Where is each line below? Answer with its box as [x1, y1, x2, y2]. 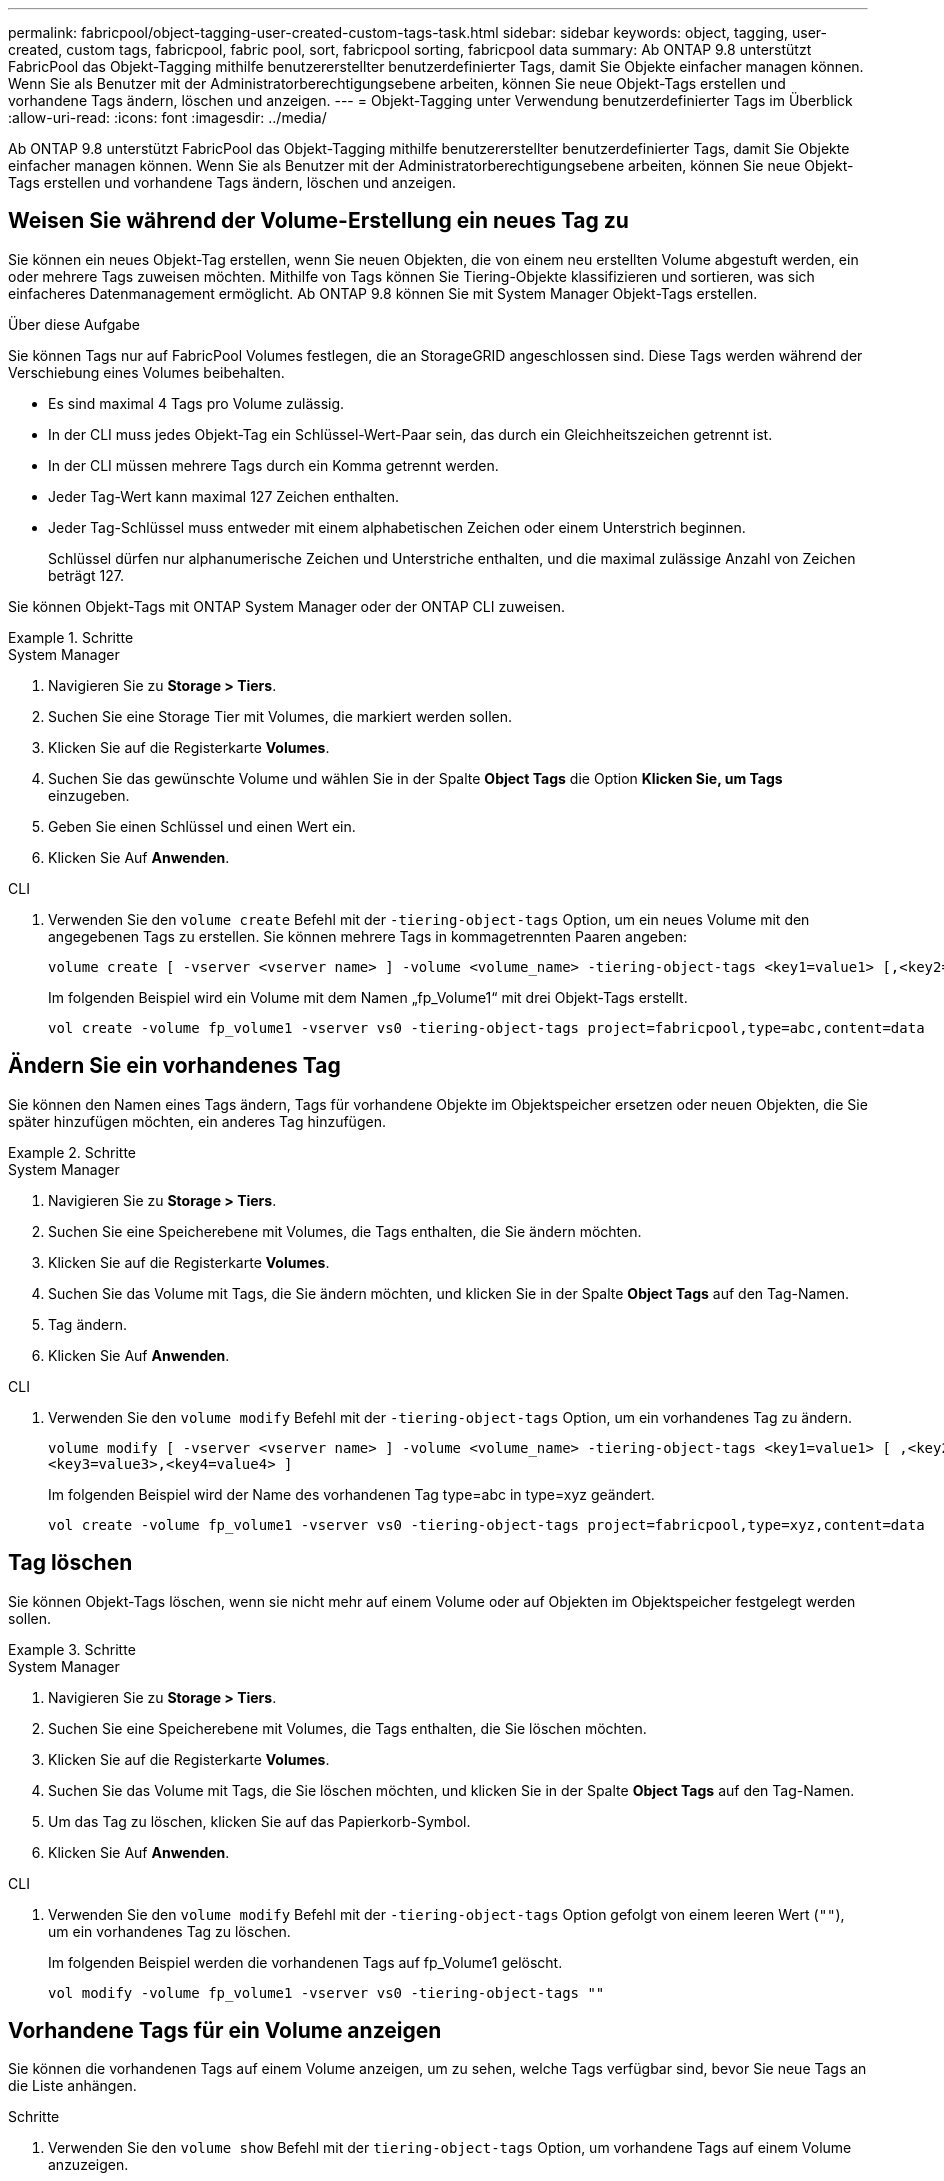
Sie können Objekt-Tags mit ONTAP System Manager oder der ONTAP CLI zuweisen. [8, 597, 565, 615]
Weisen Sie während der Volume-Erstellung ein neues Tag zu [8, 208, 629, 234]
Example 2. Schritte [8, 1143, 136, 1161]
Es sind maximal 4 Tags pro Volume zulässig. [48, 394, 345, 412]
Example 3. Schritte [8, 1640, 136, 1658]
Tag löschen [8, 1550, 133, 1576]
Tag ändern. [48, 1315, 128, 1333]
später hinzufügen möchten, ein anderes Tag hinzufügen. [8, 1112, 386, 1130]
